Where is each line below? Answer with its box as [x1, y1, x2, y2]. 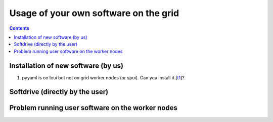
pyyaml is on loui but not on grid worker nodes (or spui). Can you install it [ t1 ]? [22, 74, 185, 80]
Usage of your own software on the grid [9, 8, 179, 19]
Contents [9, 25, 30, 31]
